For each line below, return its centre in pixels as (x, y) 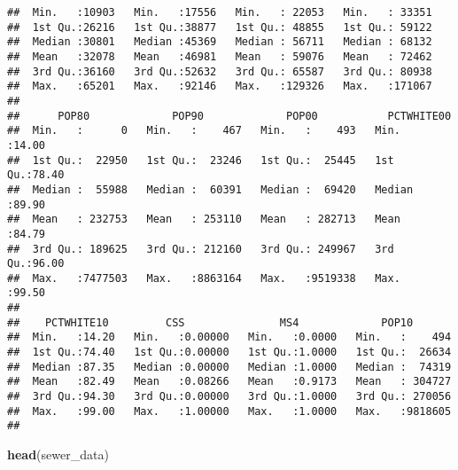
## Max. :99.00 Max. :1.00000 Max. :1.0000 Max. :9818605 (229, 411)
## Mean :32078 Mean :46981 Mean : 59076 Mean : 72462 (220, 56)
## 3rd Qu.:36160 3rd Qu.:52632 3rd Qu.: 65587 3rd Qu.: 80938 (220, 71)
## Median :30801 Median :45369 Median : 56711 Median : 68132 (220, 42)
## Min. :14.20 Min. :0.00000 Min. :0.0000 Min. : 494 (229, 337)
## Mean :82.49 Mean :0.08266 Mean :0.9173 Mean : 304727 (229, 382)
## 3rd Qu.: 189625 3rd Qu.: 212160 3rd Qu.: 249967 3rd (201, 249)
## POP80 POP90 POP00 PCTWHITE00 (229, 116)
